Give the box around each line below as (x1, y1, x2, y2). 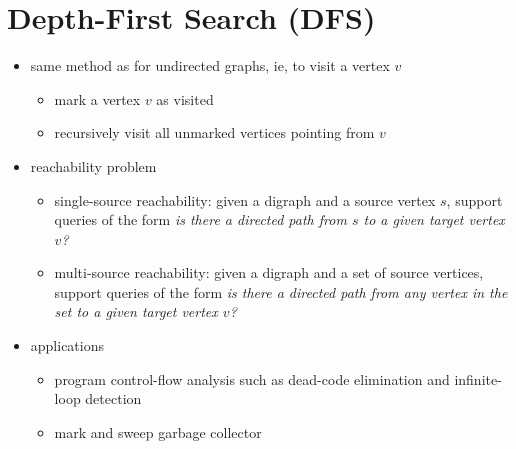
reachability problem (30, 155, 157, 176)
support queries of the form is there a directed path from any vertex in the (54, 281, 508, 302)
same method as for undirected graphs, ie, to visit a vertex (30, 55, 390, 76)
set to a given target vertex (54, 301, 218, 322)
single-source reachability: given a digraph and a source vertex (54, 189, 436, 210)
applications (30, 335, 105, 356)
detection (85, 388, 142, 409)
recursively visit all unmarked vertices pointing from (54, 122, 375, 143)
